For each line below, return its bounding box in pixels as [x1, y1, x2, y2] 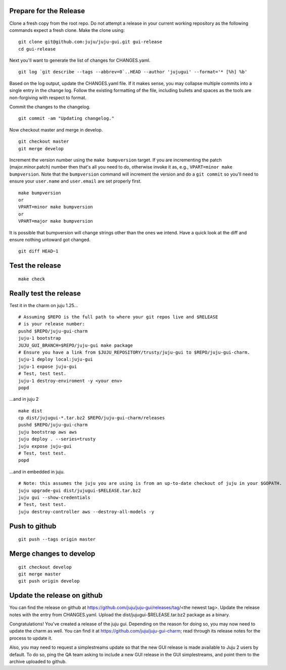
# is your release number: [18, 321, 85, 327]
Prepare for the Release [9, 7, 85, 15]
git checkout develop [18, 564, 72, 570]
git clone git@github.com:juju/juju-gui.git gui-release [18, 39, 163, 45]
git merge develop [18, 146, 64, 151]
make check [18, 276, 45, 282]
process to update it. [9, 635, 53, 641]
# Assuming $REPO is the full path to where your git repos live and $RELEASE [18, 314, 218, 320]
